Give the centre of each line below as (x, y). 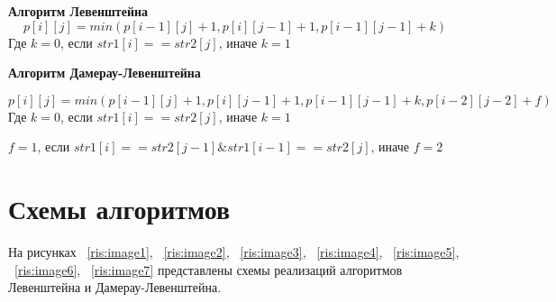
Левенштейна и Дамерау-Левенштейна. (115, 287)
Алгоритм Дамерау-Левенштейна (105, 73)
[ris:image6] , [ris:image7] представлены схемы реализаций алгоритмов (209, 269)
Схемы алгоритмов (119, 209)
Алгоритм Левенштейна (78, 11)
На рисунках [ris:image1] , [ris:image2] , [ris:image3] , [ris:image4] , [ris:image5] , (234, 252)
